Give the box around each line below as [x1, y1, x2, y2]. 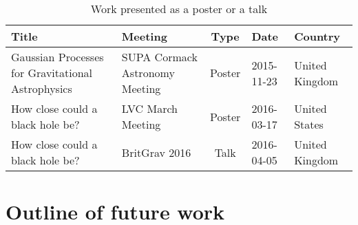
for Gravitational [11, 65, 93, 81]
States [294, 116, 324, 132]
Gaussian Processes [11, 49, 104, 65]
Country [294, 28, 341, 44]
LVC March [121, 100, 178, 116]
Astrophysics [11, 81, 72, 96]
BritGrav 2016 [121, 144, 191, 160]
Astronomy [121, 65, 175, 81]
